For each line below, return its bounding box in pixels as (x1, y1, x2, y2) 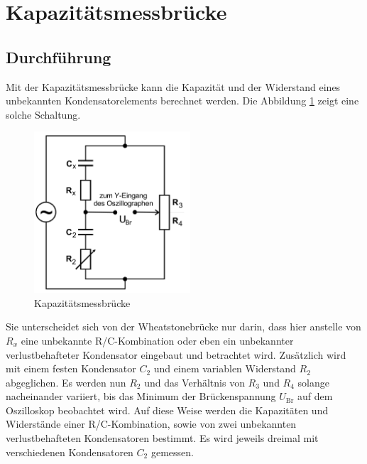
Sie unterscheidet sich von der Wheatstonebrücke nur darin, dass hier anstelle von (6, 319, 361, 334)
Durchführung (6, 45, 111, 68)
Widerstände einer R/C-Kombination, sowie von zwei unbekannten (6, 416, 297, 431)
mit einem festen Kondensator (6, 361, 136, 376)
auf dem (297, 389, 333, 404)
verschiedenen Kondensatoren (6, 444, 133, 459)
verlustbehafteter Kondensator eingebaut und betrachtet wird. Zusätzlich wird (6, 347, 346, 362)
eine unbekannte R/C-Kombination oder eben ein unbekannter (21, 333, 294, 347)
